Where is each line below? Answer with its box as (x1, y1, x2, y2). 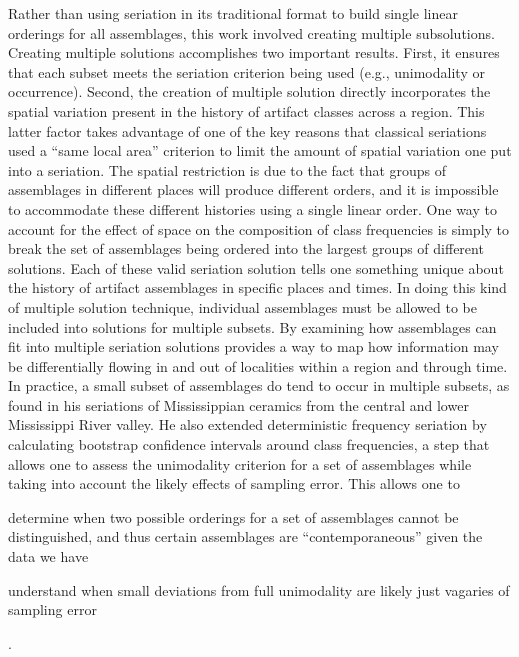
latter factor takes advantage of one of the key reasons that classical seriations (8, 120, 487, 141)
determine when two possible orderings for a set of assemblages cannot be (8, 506, 459, 527)
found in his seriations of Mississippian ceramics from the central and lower (8, 394, 469, 415)
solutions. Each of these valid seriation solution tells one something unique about (8, 257, 504, 278)
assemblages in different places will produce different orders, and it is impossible (8, 179, 499, 200)
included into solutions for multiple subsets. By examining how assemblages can (8, 316, 497, 337)
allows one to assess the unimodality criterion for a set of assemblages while (8, 453, 472, 474)
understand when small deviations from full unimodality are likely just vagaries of (8, 579, 510, 600)
